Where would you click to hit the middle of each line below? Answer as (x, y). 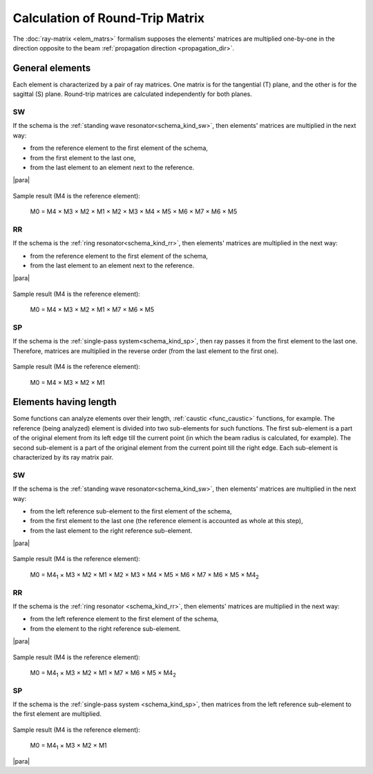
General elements (52, 68)
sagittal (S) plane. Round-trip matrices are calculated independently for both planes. (132, 94)
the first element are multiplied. (57, 714)
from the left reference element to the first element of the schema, (124, 619)
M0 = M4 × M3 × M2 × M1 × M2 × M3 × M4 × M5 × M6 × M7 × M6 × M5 (134, 211)
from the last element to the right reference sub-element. (111, 530)
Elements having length (65, 402)
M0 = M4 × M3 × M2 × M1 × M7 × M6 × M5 (92, 310)
